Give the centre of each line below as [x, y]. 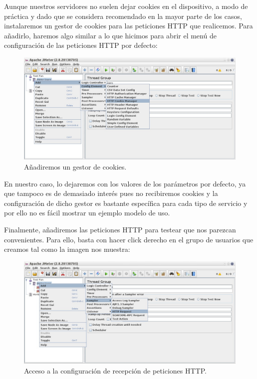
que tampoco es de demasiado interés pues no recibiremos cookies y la [111, 193]
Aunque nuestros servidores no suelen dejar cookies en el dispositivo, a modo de [126, 6]
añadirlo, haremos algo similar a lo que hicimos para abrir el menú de [110, 35]
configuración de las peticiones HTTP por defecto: [81, 45]
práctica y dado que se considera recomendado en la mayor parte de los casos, [123, 16]
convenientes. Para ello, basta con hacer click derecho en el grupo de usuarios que [129, 239]
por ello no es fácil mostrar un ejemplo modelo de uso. [87, 213]
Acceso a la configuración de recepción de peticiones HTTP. [115, 370]
